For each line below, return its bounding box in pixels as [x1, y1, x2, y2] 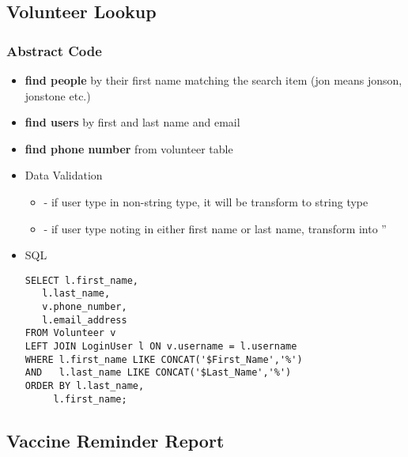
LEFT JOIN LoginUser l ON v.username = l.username [25, 341, 297, 353]
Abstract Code [6, 40, 102, 60]
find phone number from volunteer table [25, 140, 233, 157]
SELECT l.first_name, [25, 274, 138, 286]
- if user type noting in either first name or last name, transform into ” [43, 220, 387, 236]
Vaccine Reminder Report [6, 428, 225, 452]
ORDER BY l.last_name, [25, 380, 145, 391]
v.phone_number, [42, 301, 127, 313]
